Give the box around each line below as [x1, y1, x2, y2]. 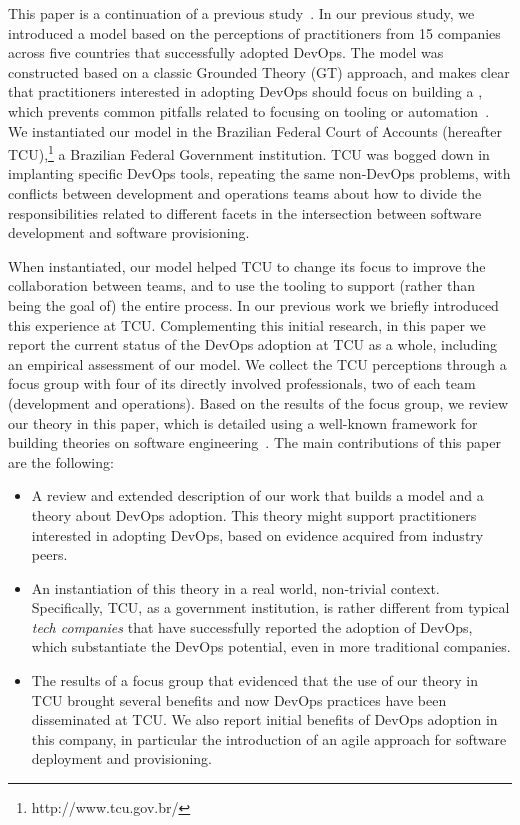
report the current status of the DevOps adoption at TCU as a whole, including [8, 334, 498, 355]
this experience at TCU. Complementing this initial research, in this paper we [8, 314, 486, 335]
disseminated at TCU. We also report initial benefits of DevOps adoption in [31, 709, 498, 730]
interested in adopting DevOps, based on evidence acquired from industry [31, 524, 484, 545]
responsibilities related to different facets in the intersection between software [8, 202, 482, 223]
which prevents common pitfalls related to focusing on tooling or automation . [8, 100, 490, 121]
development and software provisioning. [8, 222, 250, 243]
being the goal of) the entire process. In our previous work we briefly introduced [8, 294, 499, 315]
